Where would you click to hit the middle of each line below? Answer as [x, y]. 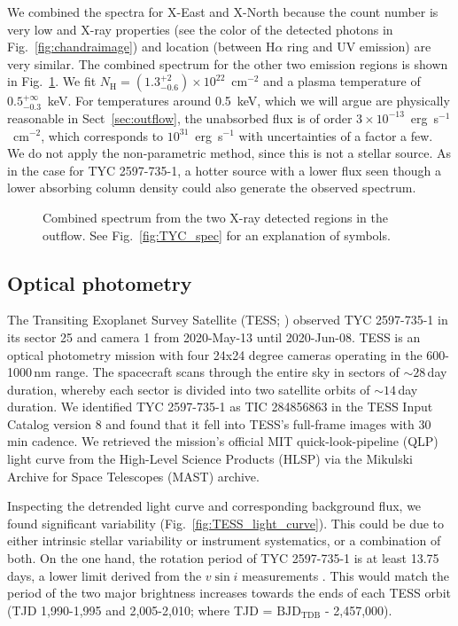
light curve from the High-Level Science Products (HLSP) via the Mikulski [210, 459]
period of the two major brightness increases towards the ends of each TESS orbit [229, 593]
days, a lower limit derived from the [105, 575]
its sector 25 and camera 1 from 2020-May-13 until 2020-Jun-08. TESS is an [214, 336]
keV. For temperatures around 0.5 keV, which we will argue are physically [248, 101]
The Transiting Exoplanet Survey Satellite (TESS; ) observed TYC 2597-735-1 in [228, 320]
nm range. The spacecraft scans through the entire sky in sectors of [217, 372]
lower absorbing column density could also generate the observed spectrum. [212, 188]
